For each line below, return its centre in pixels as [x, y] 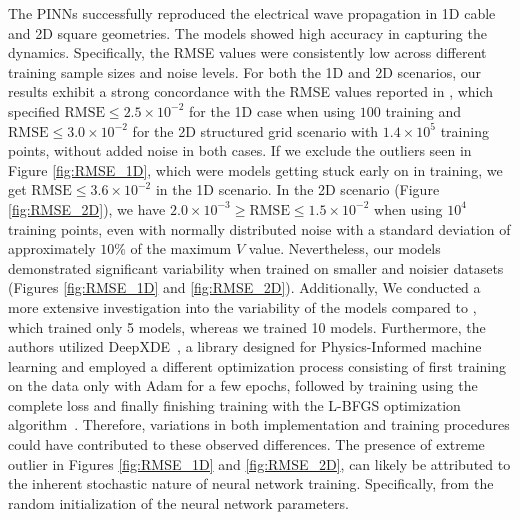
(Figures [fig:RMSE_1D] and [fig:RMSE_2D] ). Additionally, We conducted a [244, 287]
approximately [52, 248]
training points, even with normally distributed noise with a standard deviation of [259, 228]
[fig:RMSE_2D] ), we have [87, 208]
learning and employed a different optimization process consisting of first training [257, 365]
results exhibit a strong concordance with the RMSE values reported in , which [251, 91]
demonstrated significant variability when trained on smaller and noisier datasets [256, 267]
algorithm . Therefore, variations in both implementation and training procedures [259, 424]
